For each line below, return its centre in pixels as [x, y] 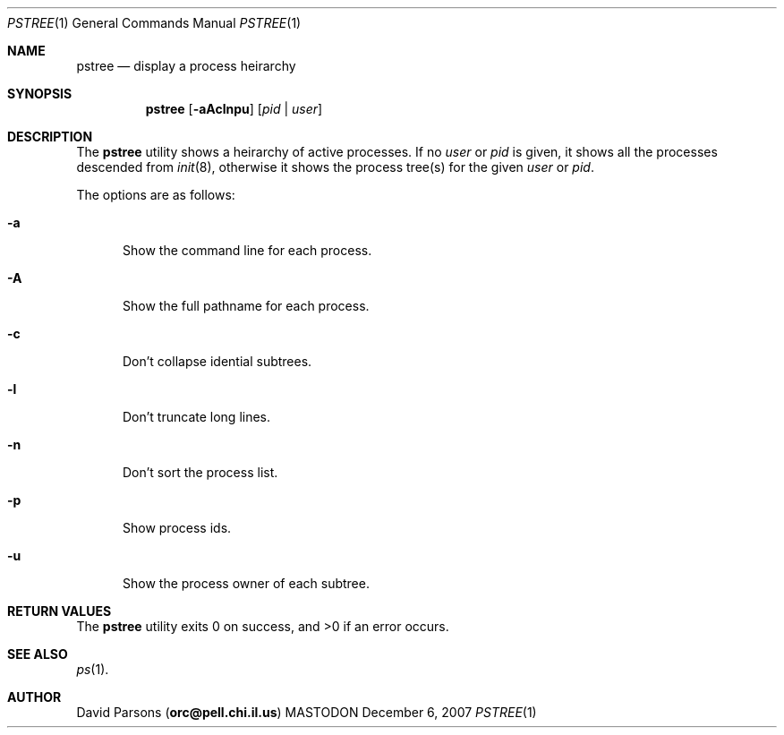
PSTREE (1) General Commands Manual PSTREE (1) [154, 23]
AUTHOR [34, 697]
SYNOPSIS [40, 94]
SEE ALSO [38, 654]
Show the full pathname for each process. [246, 306]
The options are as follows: [156, 195]
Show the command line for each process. [247, 250]
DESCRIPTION [50, 137]
